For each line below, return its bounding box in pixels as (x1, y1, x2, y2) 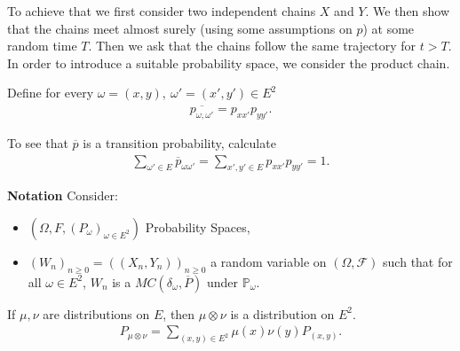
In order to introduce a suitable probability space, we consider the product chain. (7, 53, 450, 72)
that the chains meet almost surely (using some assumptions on (7, 19, 353, 37)
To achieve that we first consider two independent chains (7, 2, 316, 19)
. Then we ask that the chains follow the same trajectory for (88, 36, 416, 55)
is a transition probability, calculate (83, 134, 276, 152)
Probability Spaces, (145, 218, 250, 237)
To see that (7, 134, 68, 152)
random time (7, 36, 77, 55)
